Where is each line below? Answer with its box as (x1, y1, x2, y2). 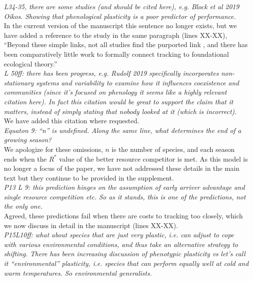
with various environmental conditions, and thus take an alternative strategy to (4, 239, 238, 249)
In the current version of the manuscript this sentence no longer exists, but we (4, 20, 237, 31)
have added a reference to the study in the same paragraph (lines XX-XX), (4, 30, 227, 40)
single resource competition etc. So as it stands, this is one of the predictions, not (4, 191, 246, 201)
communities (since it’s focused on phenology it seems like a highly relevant (4, 87, 227, 97)
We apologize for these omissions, (4, 144, 103, 154)
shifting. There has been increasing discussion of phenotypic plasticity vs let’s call (4, 248, 246, 259)
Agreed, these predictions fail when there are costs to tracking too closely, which (4, 211, 243, 221)
